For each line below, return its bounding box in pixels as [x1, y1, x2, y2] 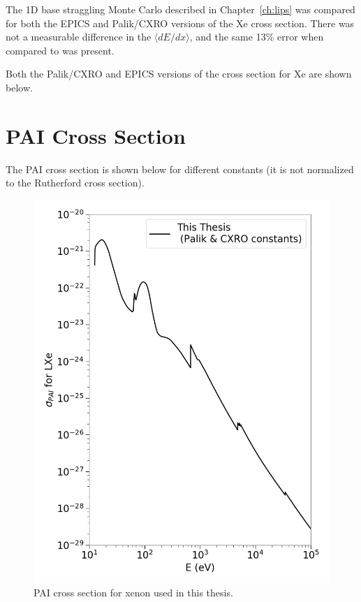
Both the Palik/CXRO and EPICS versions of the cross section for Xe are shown [6, 66, 352, 81]
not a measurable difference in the [6, 29, 152, 44]
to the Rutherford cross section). [6, 175, 145, 190]
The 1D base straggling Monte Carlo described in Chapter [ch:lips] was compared [6, 2, 355, 16]
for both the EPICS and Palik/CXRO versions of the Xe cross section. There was [6, 15, 355, 30]
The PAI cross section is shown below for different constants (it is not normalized [6, 161, 354, 176]
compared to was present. [6, 43, 115, 57]
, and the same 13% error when [189, 29, 324, 44]
